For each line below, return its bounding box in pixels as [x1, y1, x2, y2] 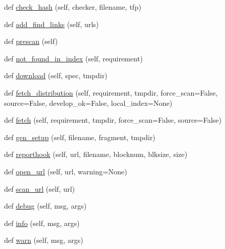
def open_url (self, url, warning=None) [4, 166, 127, 176]
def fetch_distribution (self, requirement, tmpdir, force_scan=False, [4, 87, 218, 98]
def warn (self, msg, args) [4, 235, 83, 245]
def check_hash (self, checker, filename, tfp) [4, 2, 142, 12]
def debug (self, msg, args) [4, 200, 87, 211]
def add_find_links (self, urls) [4, 18, 99, 29]
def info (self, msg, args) [4, 217, 80, 228]
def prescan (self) [4, 36, 58, 47]
